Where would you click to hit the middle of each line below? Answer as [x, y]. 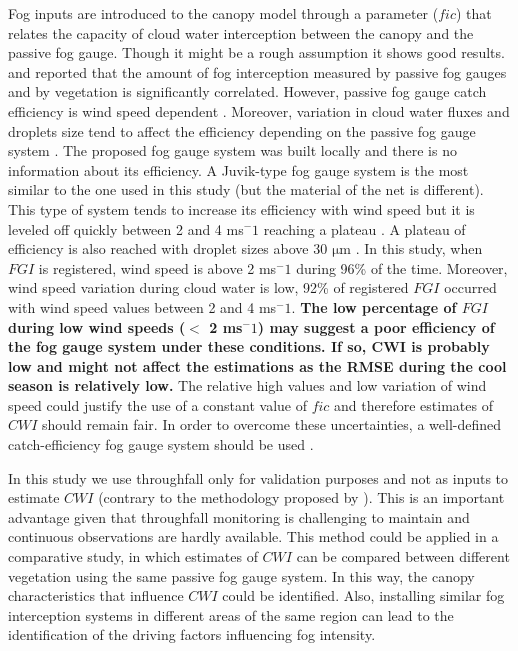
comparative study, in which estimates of [133, 556]
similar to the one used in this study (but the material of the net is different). [246, 189]
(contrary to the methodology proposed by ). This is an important [301, 497]
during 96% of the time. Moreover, [402, 267]
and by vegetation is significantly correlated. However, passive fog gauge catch [247, 91]
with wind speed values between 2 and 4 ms [142, 306]
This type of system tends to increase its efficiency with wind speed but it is [241, 208]
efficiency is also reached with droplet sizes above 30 [168, 248]
